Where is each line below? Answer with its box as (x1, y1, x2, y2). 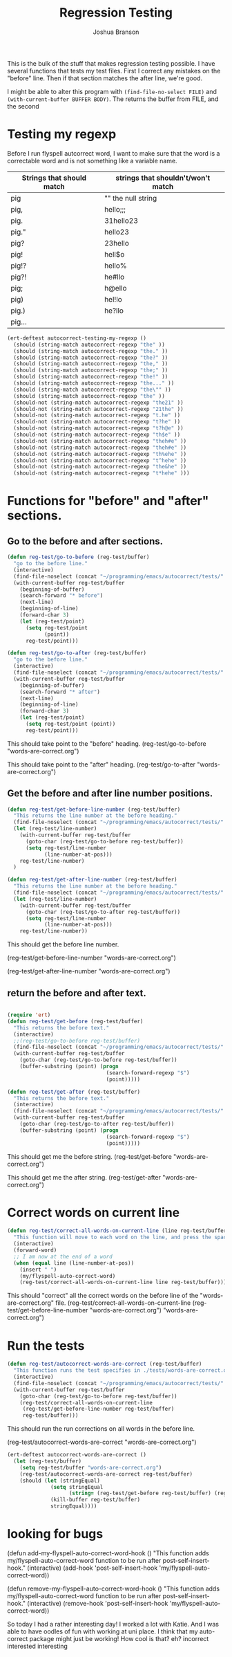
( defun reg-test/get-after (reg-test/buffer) (7, 1088, 140, 1095)
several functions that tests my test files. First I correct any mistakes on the (7, 66, 221, 75)
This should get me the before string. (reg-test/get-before (7, 1152, 173, 1160)
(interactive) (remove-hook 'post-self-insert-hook (27, 1599, 168, 1607)
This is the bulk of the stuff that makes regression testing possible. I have (7, 59, 215, 67)
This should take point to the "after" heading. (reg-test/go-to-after (7, 760, 195, 769)
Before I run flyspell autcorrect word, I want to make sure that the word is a (7, 149, 220, 157)
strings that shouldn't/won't (115, 173, 211, 183)
